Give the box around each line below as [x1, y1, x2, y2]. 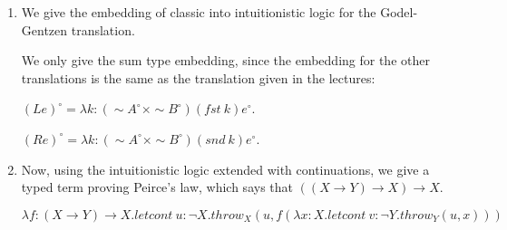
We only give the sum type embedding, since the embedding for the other [21, 51, 430, 70]
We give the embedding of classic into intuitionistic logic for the [21, 3, 376, 21]
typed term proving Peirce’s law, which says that [21, 177, 293, 196]
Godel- [380, 3, 418, 21]
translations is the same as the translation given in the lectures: [21, 68, 375, 87]
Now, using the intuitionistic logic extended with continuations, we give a [21, 159, 430, 178]
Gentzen [21, 20, 68, 39]
